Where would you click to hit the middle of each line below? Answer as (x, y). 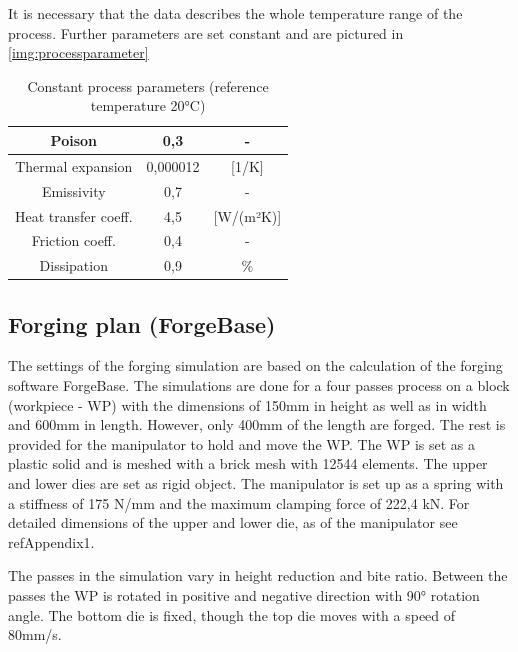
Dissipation (73, 265)
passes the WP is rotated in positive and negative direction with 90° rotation (244, 595)
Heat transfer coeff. (74, 215)
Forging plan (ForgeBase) (142, 323)
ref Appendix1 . (51, 541)
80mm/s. (35, 634)
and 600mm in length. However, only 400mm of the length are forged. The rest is (257, 424)
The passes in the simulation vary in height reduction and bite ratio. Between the (258, 575)
